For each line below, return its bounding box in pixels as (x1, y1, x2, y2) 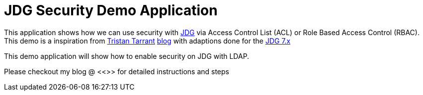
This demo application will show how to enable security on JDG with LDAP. (4, 51, 250, 60)
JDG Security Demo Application (4, 2, 218, 19)
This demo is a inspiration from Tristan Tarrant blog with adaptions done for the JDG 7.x (4, 36, 291, 45)
